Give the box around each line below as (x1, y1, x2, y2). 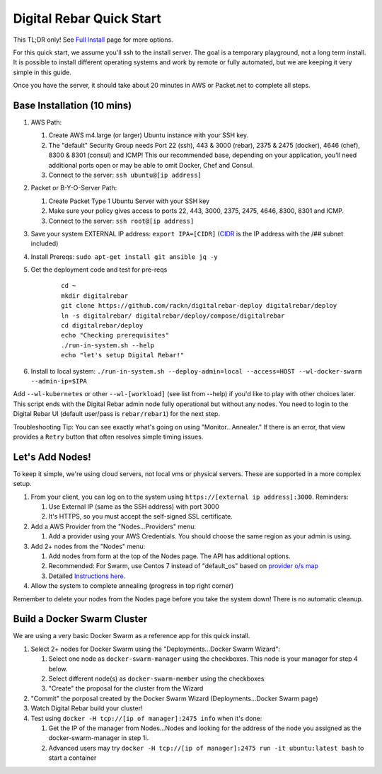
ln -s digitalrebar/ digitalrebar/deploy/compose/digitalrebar (61, 311, 285, 320)
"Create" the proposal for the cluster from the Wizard (48, 684, 204, 693)
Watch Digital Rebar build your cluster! (30, 704, 143, 712)
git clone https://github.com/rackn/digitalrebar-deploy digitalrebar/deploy (61, 301, 337, 310)
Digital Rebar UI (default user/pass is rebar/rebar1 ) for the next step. (13, 410, 221, 418)
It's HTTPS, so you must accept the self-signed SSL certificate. (48, 512, 233, 521)
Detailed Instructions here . (48, 572, 126, 580)
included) (30, 239, 59, 248)
